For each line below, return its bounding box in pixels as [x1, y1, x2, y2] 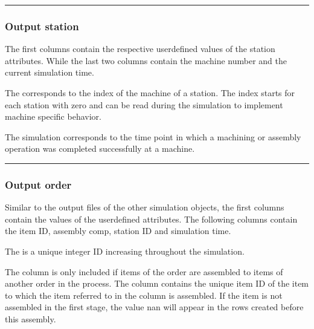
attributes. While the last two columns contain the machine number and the [5, 54, 287, 67]
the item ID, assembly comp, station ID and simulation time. [5, 224, 231, 237]
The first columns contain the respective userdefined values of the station [5, 42, 275, 55]
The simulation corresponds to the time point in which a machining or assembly [5, 130, 301, 143]
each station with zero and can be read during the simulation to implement [5, 98, 283, 111]
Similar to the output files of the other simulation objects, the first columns [5, 201, 284, 213]
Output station [5, 18, 79, 33]
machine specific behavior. [5, 110, 101, 123]
